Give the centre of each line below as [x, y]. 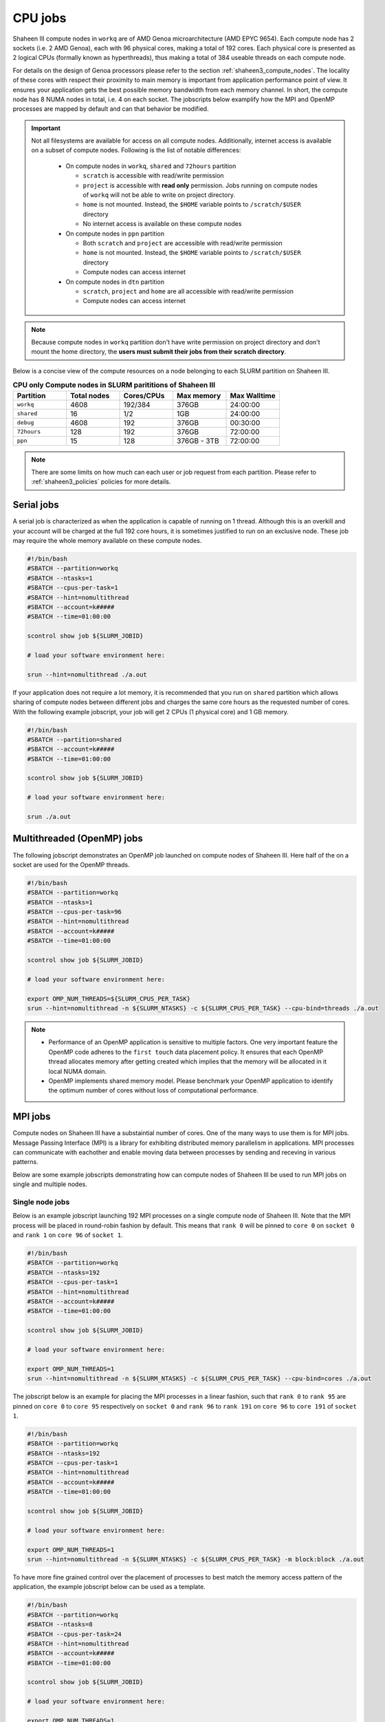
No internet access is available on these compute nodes [162, 224]
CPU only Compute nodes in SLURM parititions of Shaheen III [114, 385]
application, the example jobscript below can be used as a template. [109, 1587]
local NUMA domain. [78, 1071]
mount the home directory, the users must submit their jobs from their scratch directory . [159, 352]
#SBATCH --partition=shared [74, 739]
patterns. [25, 1162]
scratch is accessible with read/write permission [153, 176]
